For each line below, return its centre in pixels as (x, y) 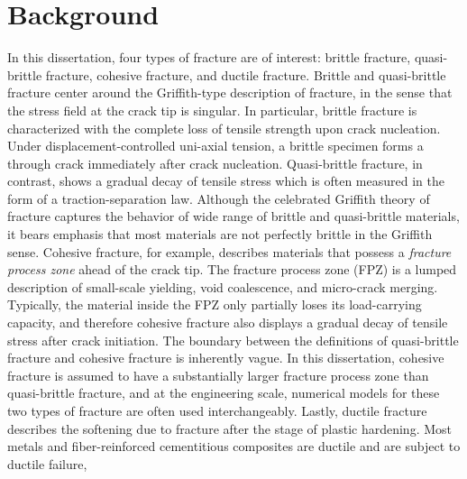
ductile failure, (47, 463)
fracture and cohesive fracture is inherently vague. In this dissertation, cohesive (226, 358)
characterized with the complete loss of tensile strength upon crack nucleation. (224, 128)
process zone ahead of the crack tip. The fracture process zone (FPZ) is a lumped (232, 269)
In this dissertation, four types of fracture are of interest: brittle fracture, (209, 57)
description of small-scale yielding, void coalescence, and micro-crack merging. (223, 286)
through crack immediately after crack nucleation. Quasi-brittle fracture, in (215, 163)
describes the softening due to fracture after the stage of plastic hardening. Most (229, 428)
